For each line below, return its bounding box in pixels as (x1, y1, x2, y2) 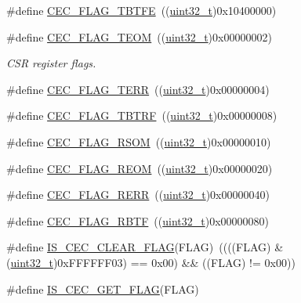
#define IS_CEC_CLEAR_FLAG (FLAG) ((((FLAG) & (6, 239, 284, 255)
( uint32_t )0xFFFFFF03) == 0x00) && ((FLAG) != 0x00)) (6, 254, 296, 270)
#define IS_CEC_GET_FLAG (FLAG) (6, 280, 199, 297)
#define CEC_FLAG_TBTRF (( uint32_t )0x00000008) (6, 107, 277, 124)
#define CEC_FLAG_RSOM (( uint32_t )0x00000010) (6, 133, 271, 150)
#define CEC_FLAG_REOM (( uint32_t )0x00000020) (6, 160, 273, 176)
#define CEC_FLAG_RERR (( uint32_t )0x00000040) (6, 186, 270, 203)
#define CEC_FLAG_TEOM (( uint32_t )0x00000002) (6, 28, 272, 45)
